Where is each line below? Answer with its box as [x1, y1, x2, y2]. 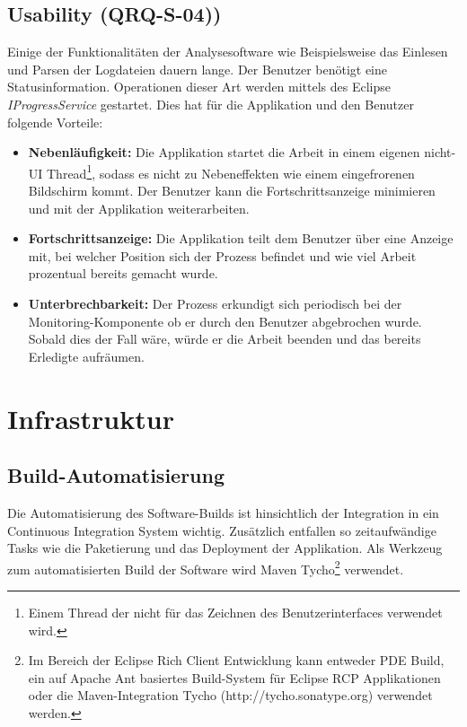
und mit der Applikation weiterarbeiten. [28, 198, 250, 217]
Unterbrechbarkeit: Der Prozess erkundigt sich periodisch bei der [28, 293, 402, 312]
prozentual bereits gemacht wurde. [28, 264, 218, 283]
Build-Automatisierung [7, 461, 225, 489]
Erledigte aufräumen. [28, 346, 145, 365]
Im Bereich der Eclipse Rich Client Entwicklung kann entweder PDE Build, [28, 651, 445, 670]
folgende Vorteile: [7, 112, 103, 131]
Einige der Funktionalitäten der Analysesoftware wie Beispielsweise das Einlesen [7, 42, 448, 61]
